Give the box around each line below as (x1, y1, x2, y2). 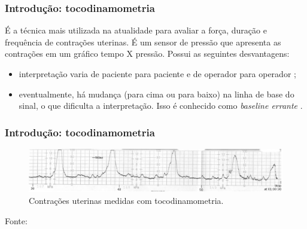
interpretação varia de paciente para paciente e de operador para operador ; (19, 68, 296, 80)
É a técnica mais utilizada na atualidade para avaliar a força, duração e (5, 24, 267, 36)
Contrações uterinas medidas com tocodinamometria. (29, 194, 224, 207)
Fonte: (5, 214, 28, 227)
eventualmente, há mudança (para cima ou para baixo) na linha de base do (19, 87, 294, 100)
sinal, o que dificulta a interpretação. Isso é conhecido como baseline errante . (19, 99, 303, 112)
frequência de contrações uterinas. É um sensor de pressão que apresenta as (5, 35, 281, 48)
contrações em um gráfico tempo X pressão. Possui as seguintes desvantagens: (5, 47, 290, 60)
